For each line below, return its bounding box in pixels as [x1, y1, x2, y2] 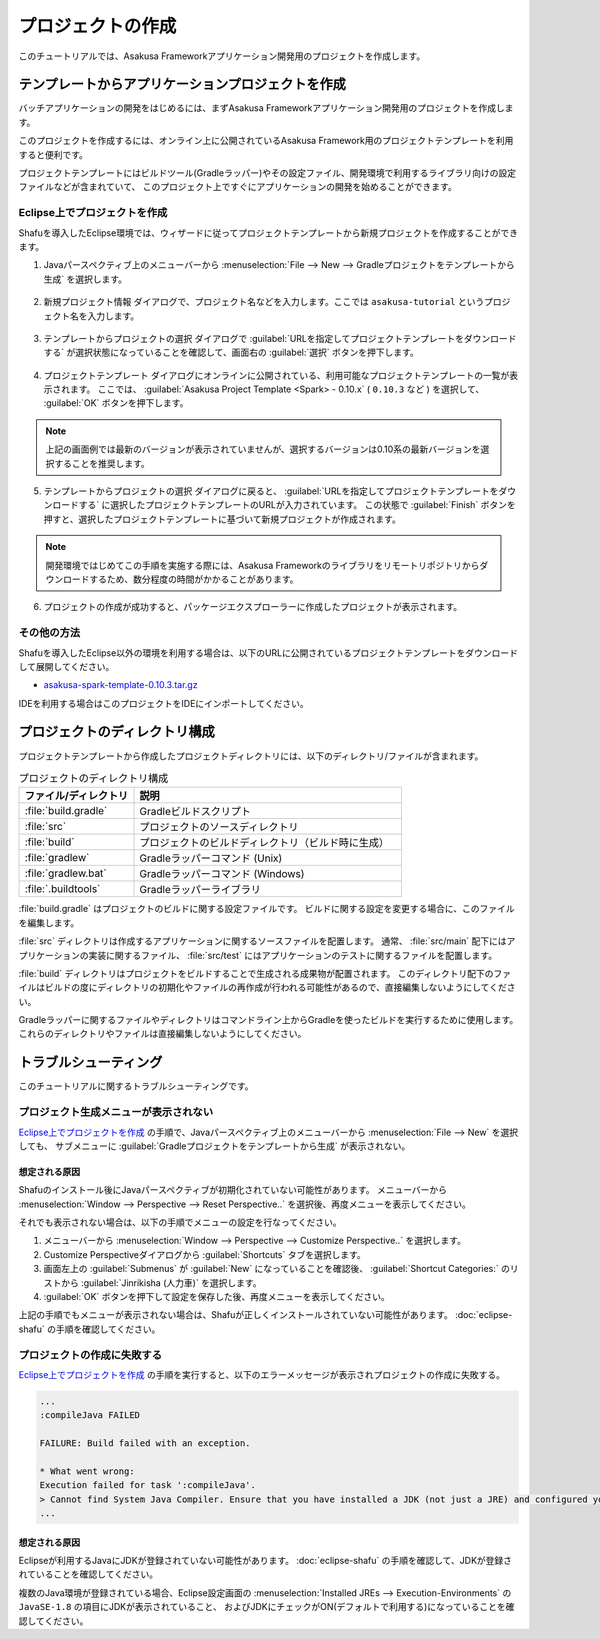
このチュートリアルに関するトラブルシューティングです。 [18, 1080, 254, 1092]
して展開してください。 [18, 660, 115, 672]
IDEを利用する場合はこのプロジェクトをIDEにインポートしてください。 [18, 697, 309, 709]
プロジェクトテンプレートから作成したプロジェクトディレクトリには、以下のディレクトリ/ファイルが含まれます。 [18, 750, 484, 762]
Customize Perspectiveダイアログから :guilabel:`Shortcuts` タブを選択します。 [43, 1248, 367, 1260]
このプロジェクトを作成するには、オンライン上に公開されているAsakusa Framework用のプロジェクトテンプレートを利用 [18, 135, 514, 147]
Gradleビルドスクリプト [139, 805, 252, 819]
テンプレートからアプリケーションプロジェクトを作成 [18, 76, 347, 93]
